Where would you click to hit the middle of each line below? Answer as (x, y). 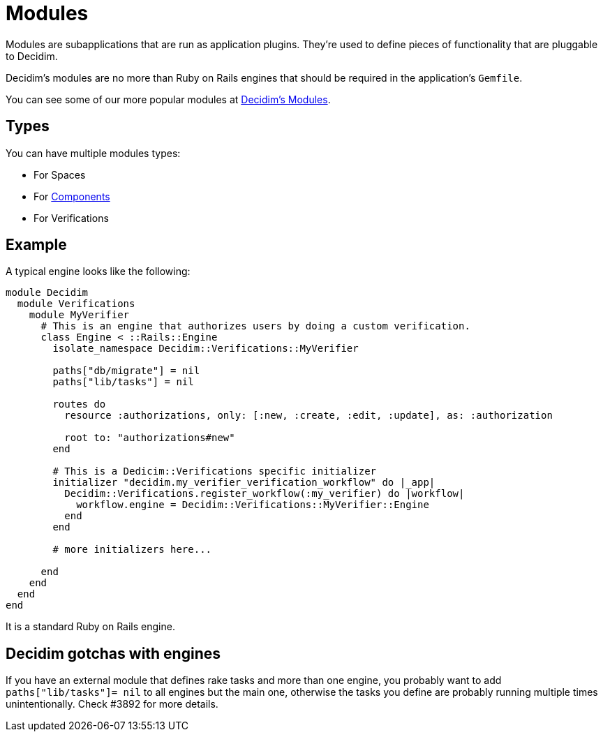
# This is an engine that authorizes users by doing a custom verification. (255, 326)
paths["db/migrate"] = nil (126, 371)
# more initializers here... (132, 550)
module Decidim (47, 293)
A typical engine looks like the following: (98, 271)
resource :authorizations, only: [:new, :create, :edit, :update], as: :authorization (308, 416)
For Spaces (60, 174)
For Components (72, 196)
